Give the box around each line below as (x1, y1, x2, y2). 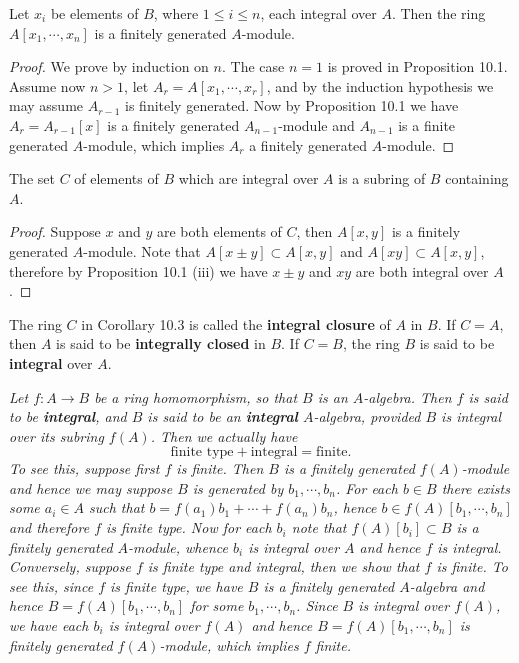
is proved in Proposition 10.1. (327, 56, 508, 77)
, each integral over (260, 3, 377, 23)
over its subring (9, 425, 104, 446)
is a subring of (338, 168, 426, 189)
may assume (9, 95, 84, 116)
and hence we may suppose (9, 477, 173, 498)
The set (9, 168, 55, 189)
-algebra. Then (363, 386, 452, 407)
